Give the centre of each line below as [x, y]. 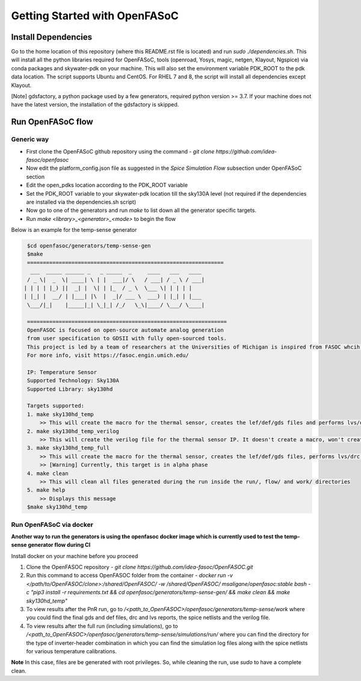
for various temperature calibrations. [72, 651]
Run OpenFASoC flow [52, 122]
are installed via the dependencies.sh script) [81, 202]
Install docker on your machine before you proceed [75, 556]
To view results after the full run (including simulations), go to [102, 626]
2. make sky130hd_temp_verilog [73, 431]
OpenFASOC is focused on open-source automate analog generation [125, 330]
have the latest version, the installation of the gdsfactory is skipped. [95, 105]
